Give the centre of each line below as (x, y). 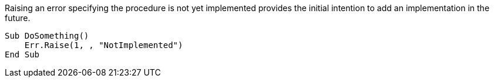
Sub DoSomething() (47, 36)
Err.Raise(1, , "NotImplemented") (104, 45)
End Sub (22, 54)
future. (18, 18)
